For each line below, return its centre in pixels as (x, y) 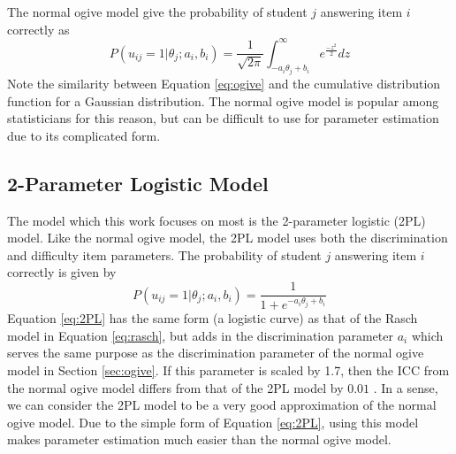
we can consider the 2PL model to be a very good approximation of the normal (222, 405)
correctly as (38, 29)
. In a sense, (406, 387)
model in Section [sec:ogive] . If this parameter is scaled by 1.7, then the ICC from (228, 369)
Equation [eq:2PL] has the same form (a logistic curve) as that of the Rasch (213, 318)
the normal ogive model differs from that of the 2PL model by (175, 387)
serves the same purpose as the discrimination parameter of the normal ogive (216, 353)
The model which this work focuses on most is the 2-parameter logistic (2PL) (217, 220)
